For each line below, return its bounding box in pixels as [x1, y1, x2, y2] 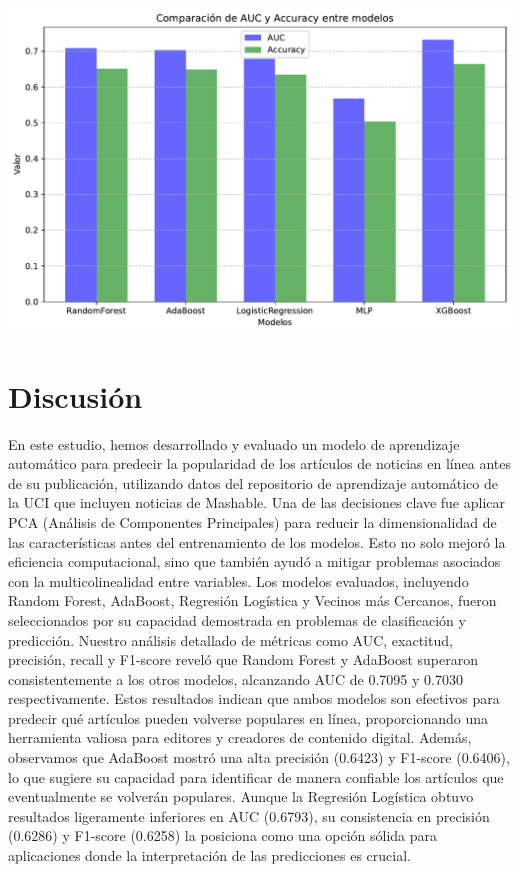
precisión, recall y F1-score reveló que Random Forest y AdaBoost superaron [8, 649, 479, 670]
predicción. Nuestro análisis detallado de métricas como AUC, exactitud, [8, 629, 453, 650]
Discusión [8, 375, 143, 416]
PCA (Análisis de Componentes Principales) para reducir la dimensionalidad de [8, 511, 497, 532]
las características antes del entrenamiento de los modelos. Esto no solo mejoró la [8, 531, 506, 552]
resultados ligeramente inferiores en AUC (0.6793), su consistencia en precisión [8, 805, 490, 826]
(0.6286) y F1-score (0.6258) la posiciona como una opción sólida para [8, 825, 438, 846]
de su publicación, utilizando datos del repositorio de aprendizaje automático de [8, 472, 498, 493]
